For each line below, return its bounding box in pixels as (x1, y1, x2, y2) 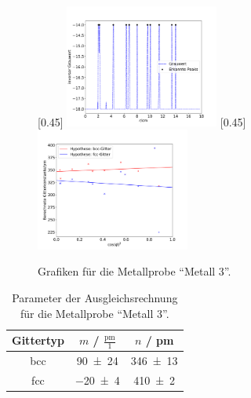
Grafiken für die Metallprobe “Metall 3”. (38, 263, 231, 279)
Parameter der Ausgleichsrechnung (12, 289, 178, 305)
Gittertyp (12, 332, 64, 349)
